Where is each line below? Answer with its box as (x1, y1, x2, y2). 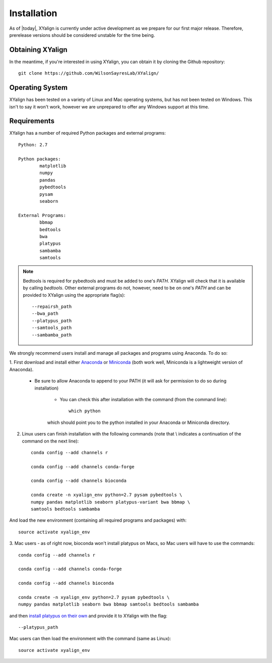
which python (69, 408, 101, 414)
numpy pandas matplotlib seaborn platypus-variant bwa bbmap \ (31, 499, 190, 505)
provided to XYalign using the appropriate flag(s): (23, 292, 125, 298)
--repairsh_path (32, 304, 72, 310)
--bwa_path (32, 311, 59, 316)
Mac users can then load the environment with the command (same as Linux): (9, 636, 171, 642)
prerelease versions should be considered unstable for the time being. (9, 32, 155, 38)
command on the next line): (22, 438, 79, 444)
